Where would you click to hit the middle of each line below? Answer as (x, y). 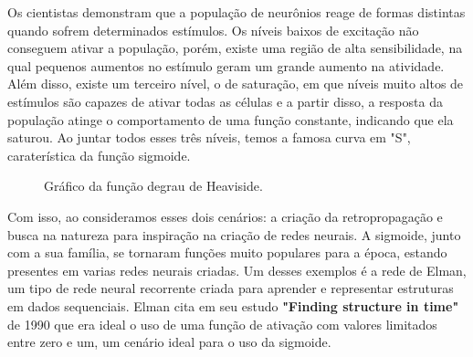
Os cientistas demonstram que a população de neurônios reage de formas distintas (236, 12)
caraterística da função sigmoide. (99, 155)
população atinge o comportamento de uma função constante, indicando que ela (231, 119)
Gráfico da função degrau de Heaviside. (153, 186)
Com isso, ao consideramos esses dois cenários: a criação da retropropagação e (225, 216)
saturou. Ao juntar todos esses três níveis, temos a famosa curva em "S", (209, 137)
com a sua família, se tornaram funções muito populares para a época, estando (227, 252)
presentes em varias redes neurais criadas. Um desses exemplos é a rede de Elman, (237, 270)
